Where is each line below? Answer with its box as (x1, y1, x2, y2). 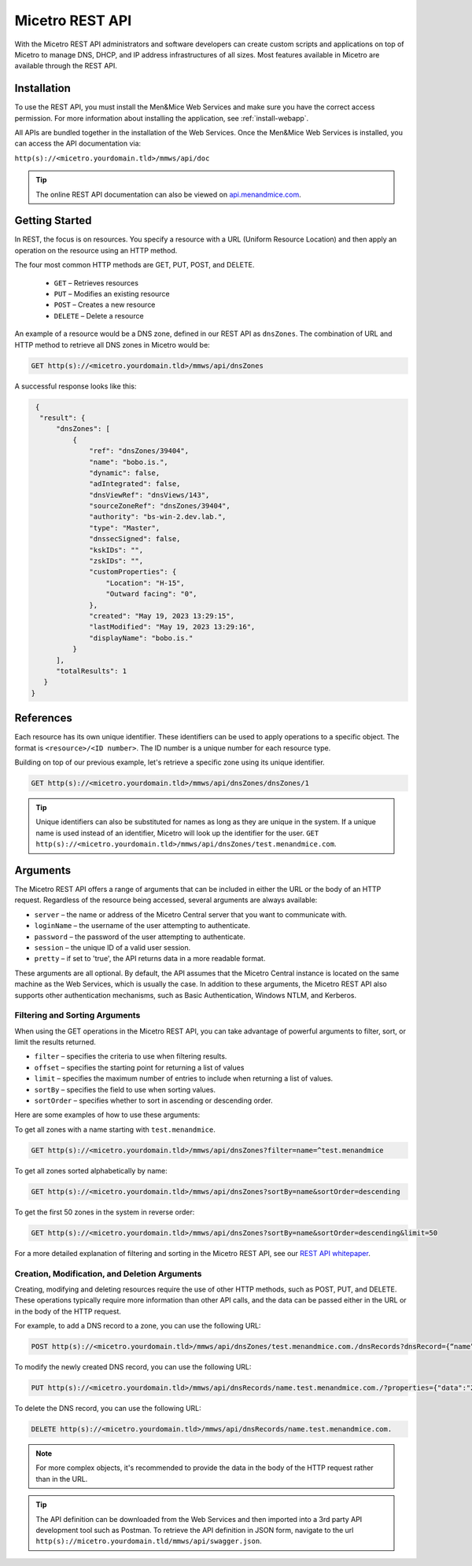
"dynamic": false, (89, 468, 160, 477)
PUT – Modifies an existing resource (53, 289, 170, 299)
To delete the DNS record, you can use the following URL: (14, 1403, 202, 1413)
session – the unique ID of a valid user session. (34, 943, 191, 952)
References (14, 712, 72, 725)
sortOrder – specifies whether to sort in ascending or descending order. (34, 1096, 273, 1105)
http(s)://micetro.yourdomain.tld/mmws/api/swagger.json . (35, 1536, 263, 1546)
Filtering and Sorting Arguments (14, 1010, 141, 1021)
